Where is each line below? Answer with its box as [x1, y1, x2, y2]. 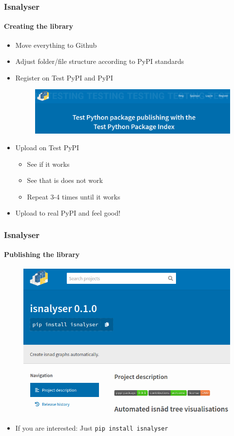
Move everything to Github [15, 40, 97, 50]
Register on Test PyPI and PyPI [15, 72, 113, 82]
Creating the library [4, 21, 73, 31]
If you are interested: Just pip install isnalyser [15, 423, 168, 433]
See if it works [27, 159, 70, 169]
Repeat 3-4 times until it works [27, 191, 120, 201]
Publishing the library [4, 249, 80, 259]
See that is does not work [27, 175, 103, 185]
